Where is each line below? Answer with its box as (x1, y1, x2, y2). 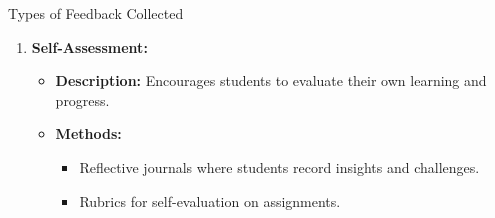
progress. (55, 89, 110, 110)
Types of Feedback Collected (8, 3, 184, 23)
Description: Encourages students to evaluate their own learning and (55, 70, 487, 91)
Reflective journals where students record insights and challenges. (79, 156, 480, 177)
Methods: (55, 123, 122, 144)
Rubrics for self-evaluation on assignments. (79, 190, 341, 211)
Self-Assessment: (31, 36, 148, 57)
